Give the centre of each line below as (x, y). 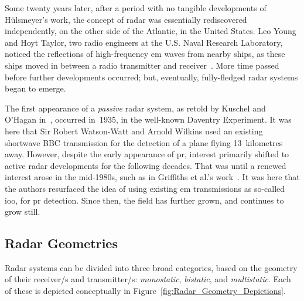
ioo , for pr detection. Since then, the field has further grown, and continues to (144, 200)
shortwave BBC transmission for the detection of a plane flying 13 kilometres (144, 142)
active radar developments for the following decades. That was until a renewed (146, 165)
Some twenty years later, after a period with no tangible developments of (136, 8)
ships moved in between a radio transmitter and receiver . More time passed (142, 65)
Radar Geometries (61, 243)
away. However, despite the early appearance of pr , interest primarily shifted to (147, 154)
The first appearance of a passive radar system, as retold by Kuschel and (135, 108)
